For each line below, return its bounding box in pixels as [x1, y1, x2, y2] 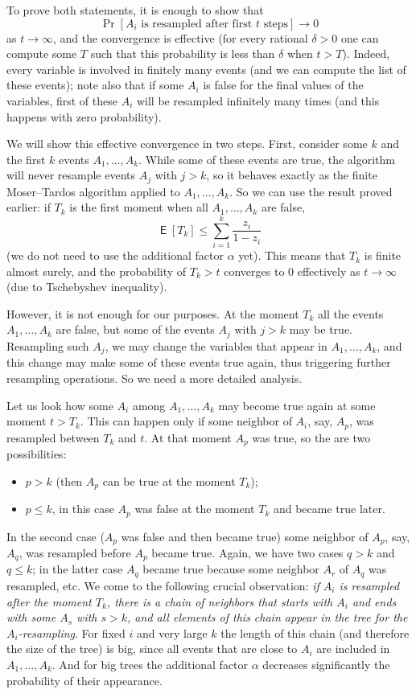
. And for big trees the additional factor [51, 655, 249, 672]
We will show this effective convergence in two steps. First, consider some [6, 135, 368, 152]
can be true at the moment [102, 472, 236, 489]
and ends [352, 593, 397, 610]
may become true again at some [218, 396, 376, 413]
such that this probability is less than [90, 45, 275, 62]
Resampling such [6, 337, 89, 354]
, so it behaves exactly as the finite [206, 166, 377, 183]
